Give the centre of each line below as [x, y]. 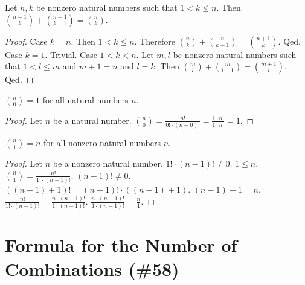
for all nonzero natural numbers [102, 143]
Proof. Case [26, 41]
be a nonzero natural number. [108, 163]
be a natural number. [92, 120]
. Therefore [155, 41]
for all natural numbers [85, 99]
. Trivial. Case [71, 54]
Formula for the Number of [121, 245]
